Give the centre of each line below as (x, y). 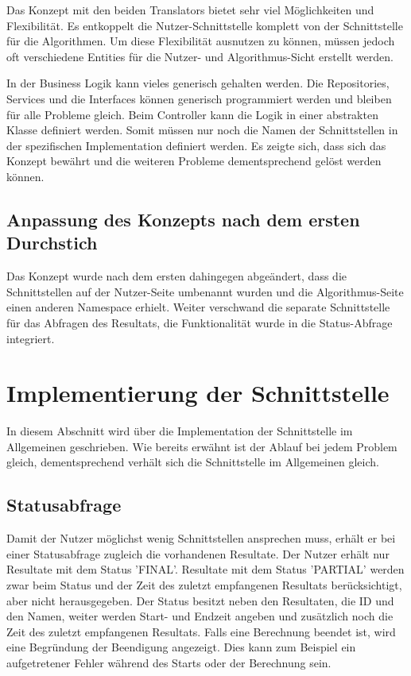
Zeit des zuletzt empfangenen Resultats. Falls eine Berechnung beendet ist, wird (201, 631)
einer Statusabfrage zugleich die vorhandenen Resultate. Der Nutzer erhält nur (198, 553)
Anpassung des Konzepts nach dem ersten (183, 219)
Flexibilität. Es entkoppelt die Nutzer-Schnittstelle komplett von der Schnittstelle (205, 25)
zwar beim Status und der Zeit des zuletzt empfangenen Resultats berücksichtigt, (204, 584)
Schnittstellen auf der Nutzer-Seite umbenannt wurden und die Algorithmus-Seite (205, 291)
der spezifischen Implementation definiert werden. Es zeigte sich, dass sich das (196, 145)
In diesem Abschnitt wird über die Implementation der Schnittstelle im (180, 431)
